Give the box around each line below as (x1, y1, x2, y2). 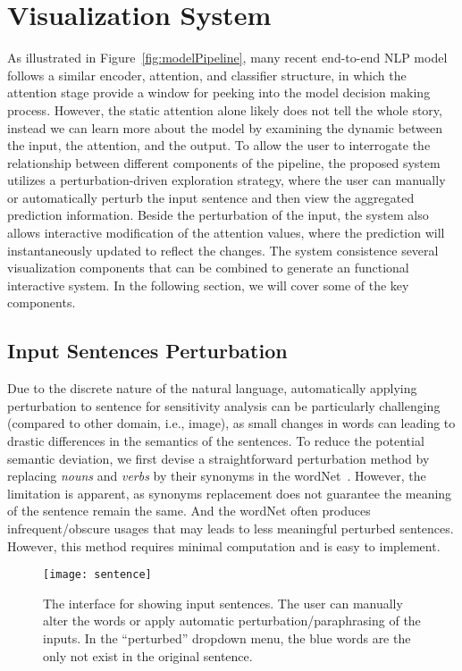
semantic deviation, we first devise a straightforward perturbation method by (7, 449, 430, 467)
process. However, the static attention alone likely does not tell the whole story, (7, 100, 442, 119)
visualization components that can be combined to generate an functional (7, 258, 409, 277)
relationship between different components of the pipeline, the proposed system (7, 153, 441, 172)
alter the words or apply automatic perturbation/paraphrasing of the (43, 611, 421, 630)
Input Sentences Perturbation (7, 337, 288, 365)
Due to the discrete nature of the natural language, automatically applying (7, 379, 417, 398)
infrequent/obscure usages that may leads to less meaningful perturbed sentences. (7, 518, 454, 537)
